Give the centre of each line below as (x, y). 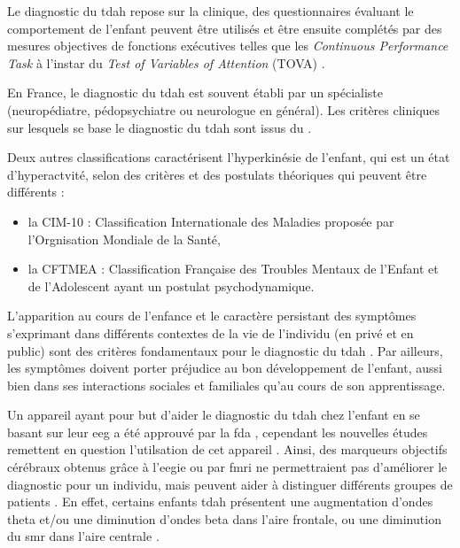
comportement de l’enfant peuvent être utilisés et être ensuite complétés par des (225, 28)
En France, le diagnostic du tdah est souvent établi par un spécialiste (195, 93)
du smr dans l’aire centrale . (83, 536)
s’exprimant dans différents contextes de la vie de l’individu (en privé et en (211, 332)
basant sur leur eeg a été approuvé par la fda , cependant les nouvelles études (218, 432)
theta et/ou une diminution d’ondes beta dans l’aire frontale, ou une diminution (224, 518)
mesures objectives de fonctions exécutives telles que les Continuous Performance (228, 46)
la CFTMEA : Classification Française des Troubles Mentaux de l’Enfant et (233, 269)
